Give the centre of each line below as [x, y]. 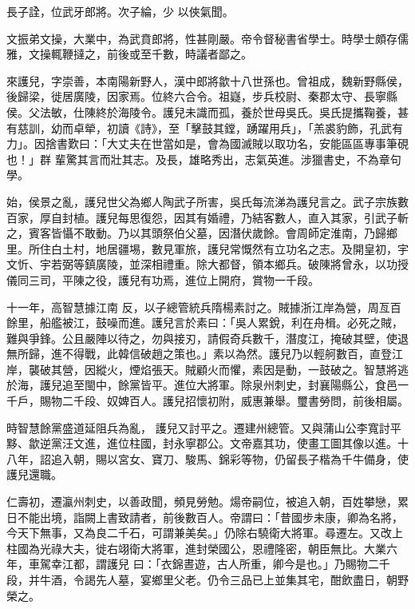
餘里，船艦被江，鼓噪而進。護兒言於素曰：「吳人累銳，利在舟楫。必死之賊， [205, 322]
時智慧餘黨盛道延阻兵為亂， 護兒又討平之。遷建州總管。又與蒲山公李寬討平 [204, 427]
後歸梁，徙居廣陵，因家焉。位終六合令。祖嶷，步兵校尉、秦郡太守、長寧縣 [202, 96]
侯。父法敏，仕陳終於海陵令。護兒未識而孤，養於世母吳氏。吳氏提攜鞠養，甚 [207, 111]
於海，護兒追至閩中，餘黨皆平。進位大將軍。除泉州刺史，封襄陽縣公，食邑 [202, 385]
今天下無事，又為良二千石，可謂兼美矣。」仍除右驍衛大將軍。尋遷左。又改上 [205, 533]
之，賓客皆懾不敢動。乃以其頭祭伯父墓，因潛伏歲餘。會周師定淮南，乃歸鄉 [202, 233]
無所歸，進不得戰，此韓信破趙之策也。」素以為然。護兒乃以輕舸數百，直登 [199, 354]
